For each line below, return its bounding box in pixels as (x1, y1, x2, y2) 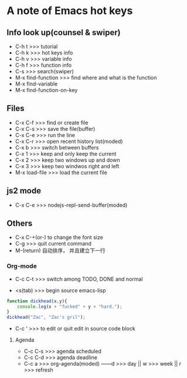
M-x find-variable (15, 80, 58, 87)
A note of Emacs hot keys (6, 4, 133, 18)
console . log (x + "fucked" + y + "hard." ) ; (17, 304, 123, 309)
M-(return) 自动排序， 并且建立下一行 (15, 247, 106, 254)
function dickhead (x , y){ (6, 298, 67, 304)
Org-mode (6, 262, 37, 270)
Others (6, 219, 33, 229)
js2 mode (6, 186, 42, 196)
